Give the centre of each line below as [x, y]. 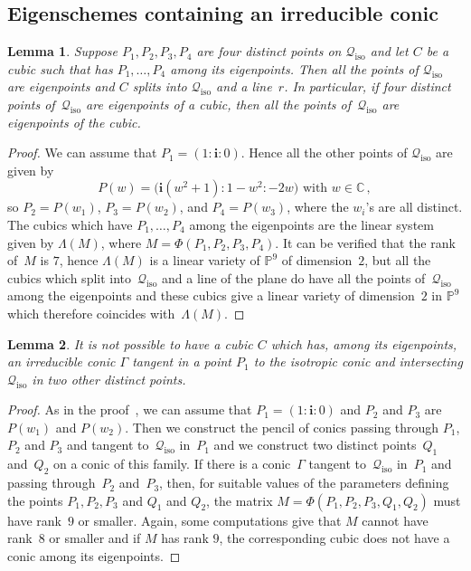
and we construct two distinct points [315, 445]
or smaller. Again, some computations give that [210, 520]
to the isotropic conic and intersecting [358, 362]
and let [389, 51]
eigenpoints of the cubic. [74, 122]
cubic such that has [60, 68]
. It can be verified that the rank [365, 242]
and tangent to [108, 445]
